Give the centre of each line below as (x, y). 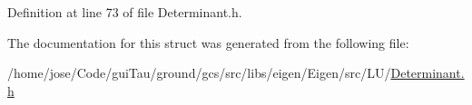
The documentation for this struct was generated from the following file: (208, 42)
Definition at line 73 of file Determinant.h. (125, 12)
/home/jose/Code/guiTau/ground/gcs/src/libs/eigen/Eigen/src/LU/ (199, 73)
